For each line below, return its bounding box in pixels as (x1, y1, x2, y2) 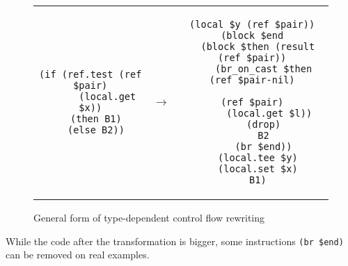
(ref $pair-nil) (209, 74, 295, 85)
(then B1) (70, 113, 122, 124)
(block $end (221, 30, 284, 41)
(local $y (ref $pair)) (189, 19, 315, 30)
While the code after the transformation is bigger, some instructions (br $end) (6, 233, 344, 248)
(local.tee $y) (218, 152, 298, 163)
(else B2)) (67, 124, 125, 135)
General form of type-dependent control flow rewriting (33, 210, 265, 224)
